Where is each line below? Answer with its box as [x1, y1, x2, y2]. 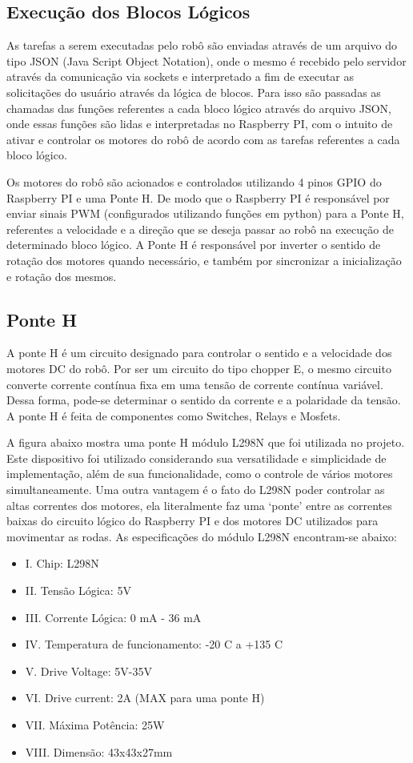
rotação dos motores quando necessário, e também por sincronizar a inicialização [6, 251, 402, 268]
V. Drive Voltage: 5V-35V [25, 662, 152, 679]
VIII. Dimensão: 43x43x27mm [25, 743, 173, 760]
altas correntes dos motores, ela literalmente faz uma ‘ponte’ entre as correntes [6, 496, 392, 513]
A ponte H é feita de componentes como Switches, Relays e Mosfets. [6, 407, 341, 424]
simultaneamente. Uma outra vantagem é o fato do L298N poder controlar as [6, 481, 385, 498]
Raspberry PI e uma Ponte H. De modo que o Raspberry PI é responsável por [6, 189, 390, 206]
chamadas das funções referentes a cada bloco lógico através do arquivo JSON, [6, 99, 391, 116]
